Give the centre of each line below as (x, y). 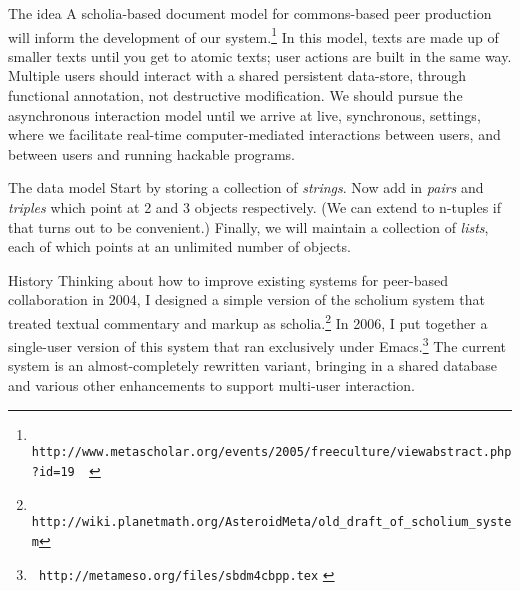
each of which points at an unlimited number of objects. (179, 246)
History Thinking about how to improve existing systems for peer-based (228, 279)
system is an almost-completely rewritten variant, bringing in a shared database (253, 365)
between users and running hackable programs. (152, 153)
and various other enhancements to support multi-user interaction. (211, 385)
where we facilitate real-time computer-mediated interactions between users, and (254, 134)
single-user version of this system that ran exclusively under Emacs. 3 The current (257, 344)
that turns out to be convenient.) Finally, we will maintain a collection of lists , (248, 226)
